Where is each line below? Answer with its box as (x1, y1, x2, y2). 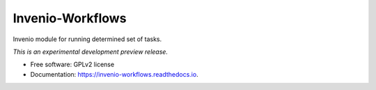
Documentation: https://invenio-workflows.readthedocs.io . (30, 70, 198, 78)
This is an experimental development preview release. (13, 47, 169, 56)
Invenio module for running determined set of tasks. (13, 35, 162, 43)
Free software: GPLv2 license (30, 60, 115, 69)
